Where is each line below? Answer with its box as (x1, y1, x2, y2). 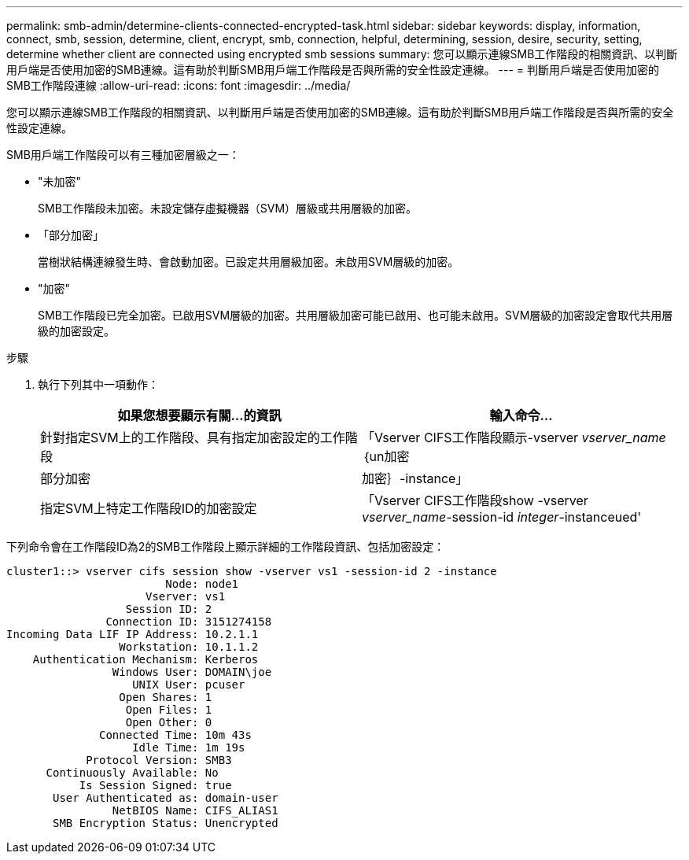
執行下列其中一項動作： (38, 378, 159, 391)
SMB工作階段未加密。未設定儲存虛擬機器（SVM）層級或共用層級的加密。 (38, 201, 418, 215)
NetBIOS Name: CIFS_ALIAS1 (112, 804, 278, 817)
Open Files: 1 (125, 703, 212, 716)
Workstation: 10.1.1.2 (119, 640, 259, 653)
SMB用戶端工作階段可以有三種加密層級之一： (6, 148, 240, 161)
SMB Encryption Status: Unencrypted (53, 817, 278, 829)
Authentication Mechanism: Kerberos (32, 653, 259, 666)
